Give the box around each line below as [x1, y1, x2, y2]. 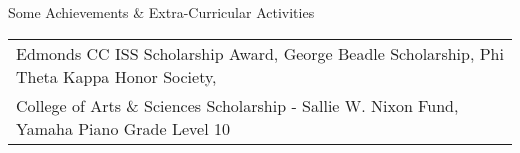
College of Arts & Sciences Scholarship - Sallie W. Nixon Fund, [16, 93, 459, 117]
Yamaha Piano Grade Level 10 [16, 116, 230, 140]
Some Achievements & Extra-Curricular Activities [8, 2, 315, 22]
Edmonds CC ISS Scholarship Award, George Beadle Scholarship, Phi [16, 41, 504, 65]
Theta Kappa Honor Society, [16, 64, 217, 88]
